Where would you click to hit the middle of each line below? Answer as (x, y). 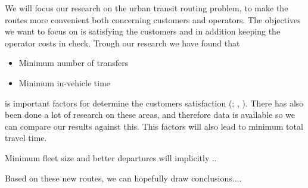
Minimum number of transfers (74, 63)
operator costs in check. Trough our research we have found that (122, 43)
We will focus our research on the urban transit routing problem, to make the (147, 8)
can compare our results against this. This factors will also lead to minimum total (154, 126)
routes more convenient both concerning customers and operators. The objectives (153, 19)
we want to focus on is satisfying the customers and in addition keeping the (143, 31)
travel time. (26, 138)
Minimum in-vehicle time (65, 82)
